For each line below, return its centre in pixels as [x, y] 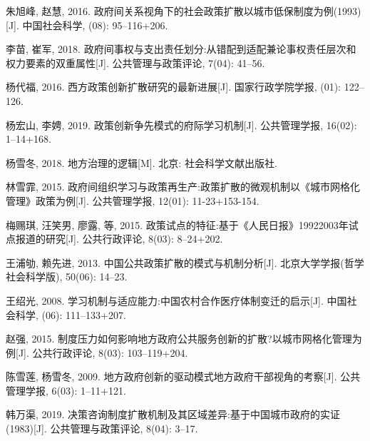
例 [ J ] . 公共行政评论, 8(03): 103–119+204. [97, 352]
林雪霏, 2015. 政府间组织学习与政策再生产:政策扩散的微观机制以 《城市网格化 [183, 187]
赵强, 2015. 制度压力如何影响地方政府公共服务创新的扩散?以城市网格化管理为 [184, 339]
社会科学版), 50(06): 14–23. [67, 277]
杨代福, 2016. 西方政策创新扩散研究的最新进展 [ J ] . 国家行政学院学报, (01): [174, 87]
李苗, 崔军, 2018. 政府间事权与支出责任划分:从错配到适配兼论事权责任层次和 [181, 49]
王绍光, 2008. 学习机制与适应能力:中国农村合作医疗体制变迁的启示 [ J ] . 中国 [176, 300]
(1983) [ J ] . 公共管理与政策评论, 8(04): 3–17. [102, 429]
